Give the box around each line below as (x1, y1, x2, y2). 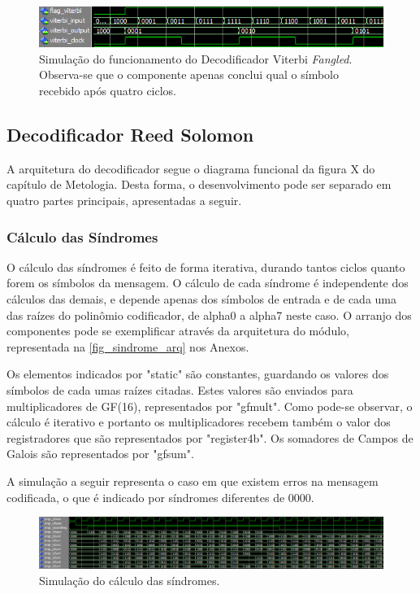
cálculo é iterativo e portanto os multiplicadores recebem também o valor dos (6, 413, 391, 430)
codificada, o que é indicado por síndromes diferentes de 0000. (6, 488, 314, 505)
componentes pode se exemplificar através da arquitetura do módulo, (6, 322, 349, 339)
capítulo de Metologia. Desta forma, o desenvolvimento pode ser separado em (6, 176, 392, 193)
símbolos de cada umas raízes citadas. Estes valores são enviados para (6, 382, 353, 399)
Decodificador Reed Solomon (6, 122, 254, 147)
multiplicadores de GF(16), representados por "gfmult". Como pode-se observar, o (6, 397, 413, 414)
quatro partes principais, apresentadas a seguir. (6, 192, 242, 209)
